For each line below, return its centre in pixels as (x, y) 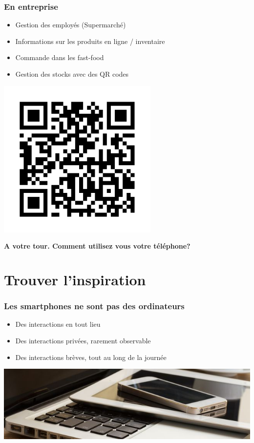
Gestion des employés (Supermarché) (71, 25)
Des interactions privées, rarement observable (83, 340)
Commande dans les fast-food (60, 57)
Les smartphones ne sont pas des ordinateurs (94, 306)
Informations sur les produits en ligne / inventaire (90, 41)
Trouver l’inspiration (75, 279)
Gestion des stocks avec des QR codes (72, 74)
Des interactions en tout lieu (58, 324)
